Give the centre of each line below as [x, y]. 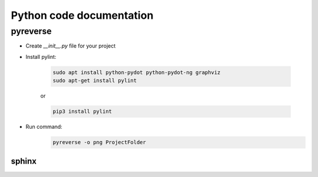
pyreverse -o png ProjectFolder [100, 142]
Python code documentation [82, 15]
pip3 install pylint [82, 111]
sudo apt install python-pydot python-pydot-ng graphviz [137, 72]
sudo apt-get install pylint [95, 81]
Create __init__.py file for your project [71, 46]
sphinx [24, 161]
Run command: [44, 127]
